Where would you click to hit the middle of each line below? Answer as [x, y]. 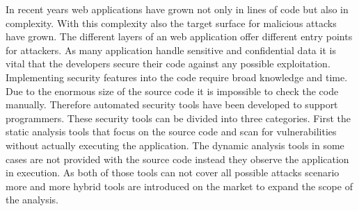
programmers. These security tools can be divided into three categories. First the [178, 118]
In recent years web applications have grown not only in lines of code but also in [177, 9]
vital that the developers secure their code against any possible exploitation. [168, 64]
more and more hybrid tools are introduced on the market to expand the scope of [179, 186]
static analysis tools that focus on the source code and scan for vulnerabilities [171, 132]
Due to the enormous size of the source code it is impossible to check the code [172, 91]
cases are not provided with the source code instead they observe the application [177, 159]
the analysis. [32, 200]
